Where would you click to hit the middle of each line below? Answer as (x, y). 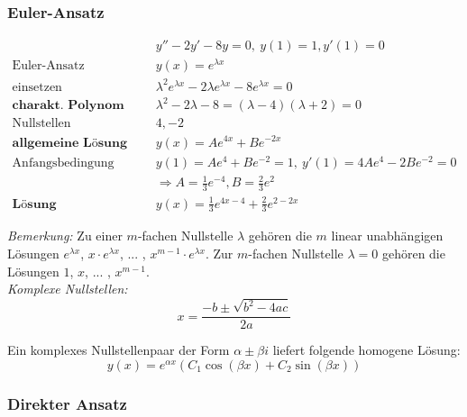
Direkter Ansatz (67, 403)
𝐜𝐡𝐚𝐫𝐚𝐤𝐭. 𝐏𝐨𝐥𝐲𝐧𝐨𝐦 (68, 106)
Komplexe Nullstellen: (68, 289)
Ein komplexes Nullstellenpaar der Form (119, 350)
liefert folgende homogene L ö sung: (366, 350)
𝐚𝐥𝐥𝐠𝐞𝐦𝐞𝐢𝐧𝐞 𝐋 (52, 143)
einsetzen (37, 87)
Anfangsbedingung (63, 163)
